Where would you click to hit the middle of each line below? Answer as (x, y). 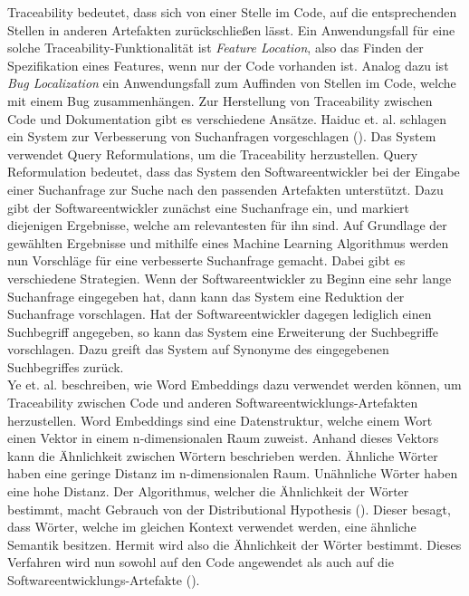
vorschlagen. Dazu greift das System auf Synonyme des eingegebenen (198, 349)
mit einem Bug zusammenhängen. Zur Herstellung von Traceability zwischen (220, 100)
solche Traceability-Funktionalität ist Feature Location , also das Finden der (215, 48)
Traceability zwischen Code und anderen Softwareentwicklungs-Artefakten (213, 403)
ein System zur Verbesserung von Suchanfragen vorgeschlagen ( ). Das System (222, 136)
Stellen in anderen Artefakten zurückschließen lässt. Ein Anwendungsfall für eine (231, 29)
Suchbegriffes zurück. (66, 366)
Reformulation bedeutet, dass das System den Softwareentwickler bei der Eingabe (234, 172)
